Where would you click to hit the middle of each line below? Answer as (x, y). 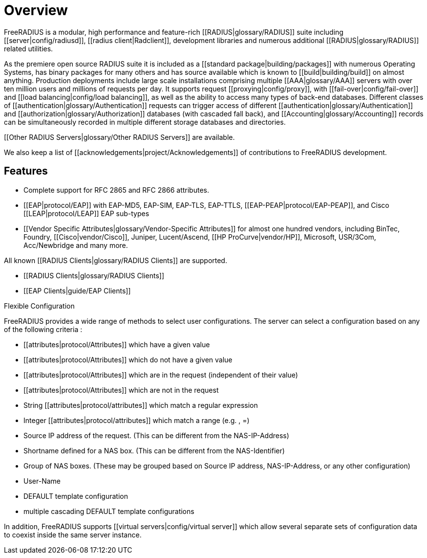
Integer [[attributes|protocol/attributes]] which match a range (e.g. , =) (137, 420)
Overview (36, 10)
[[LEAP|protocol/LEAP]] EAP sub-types (86, 213)
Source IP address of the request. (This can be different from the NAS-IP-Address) (156, 435)
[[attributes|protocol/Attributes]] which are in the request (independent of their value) (161, 375)
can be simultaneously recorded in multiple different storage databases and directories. (145, 122)
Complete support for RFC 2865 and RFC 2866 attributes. (116, 190)
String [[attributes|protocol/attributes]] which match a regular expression (141, 405)
